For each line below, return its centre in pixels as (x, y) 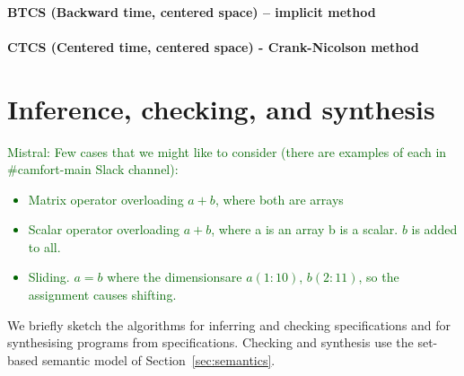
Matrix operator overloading (106, 199)
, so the (379, 277)
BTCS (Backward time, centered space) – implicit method (192, 11)
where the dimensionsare (175, 277)
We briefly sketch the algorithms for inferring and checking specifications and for (229, 324)
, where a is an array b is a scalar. (305, 229)
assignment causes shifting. (102, 295)
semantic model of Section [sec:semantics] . (158, 359)
